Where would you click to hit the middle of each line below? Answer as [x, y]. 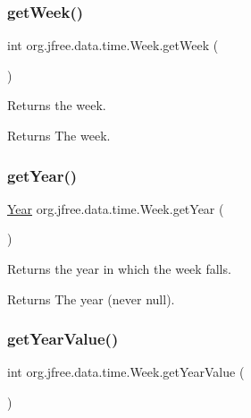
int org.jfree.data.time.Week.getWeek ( [113, 45]
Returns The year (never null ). [91, 299]
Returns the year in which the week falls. [119, 269]
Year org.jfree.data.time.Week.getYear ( [116, 208]
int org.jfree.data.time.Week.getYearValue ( [126, 372]
